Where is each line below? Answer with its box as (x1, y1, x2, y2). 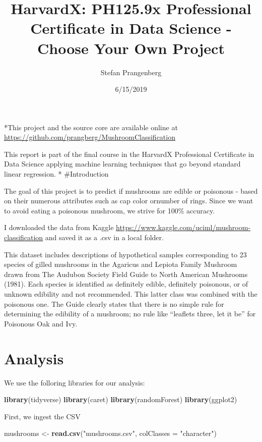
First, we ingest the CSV (4, 411, 81, 421)
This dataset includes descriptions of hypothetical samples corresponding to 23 (4, 249, 247, 259)
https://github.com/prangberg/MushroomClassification (4, 132, 175, 142)
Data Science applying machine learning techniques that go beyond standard (4, 158, 241, 169)
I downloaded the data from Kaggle (4, 222, 114, 233)
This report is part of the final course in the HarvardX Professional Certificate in (4, 148, 254, 159)
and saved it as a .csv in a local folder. (45, 232, 164, 243)
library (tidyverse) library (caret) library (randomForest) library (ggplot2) (4, 394, 237, 405)
